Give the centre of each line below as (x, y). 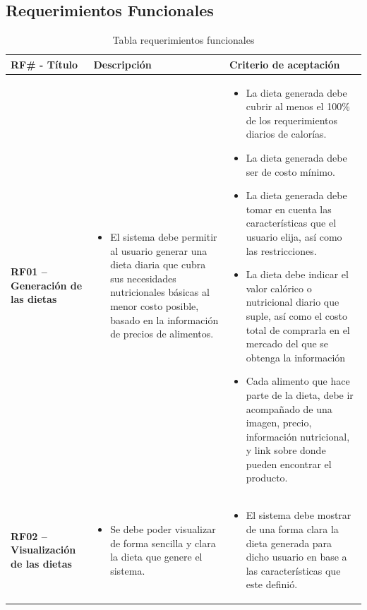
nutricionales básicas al (160, 292)
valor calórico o (279, 288)
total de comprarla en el (298, 329)
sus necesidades (143, 278)
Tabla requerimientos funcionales (183, 40)
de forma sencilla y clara (163, 543)
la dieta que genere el (156, 557)
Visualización (43, 550)
